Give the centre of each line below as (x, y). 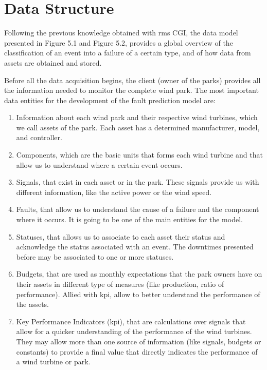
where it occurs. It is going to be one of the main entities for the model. (129, 219)
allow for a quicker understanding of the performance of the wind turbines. (134, 331)
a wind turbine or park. (53, 362)
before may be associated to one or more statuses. (95, 256)
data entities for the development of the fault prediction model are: (110, 100)
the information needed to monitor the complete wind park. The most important (131, 90)
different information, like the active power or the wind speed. (114, 192)
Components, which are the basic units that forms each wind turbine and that (139, 155)
